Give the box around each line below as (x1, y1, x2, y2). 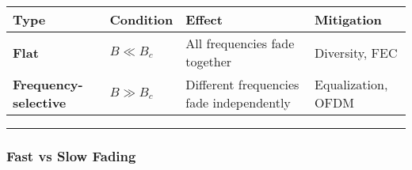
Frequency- (13, 75, 83, 93)
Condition (109, 10, 174, 28)
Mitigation (315, 10, 382, 28)
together (185, 52, 232, 70)
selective (13, 93, 67, 111)
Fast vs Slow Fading (6, 145, 136, 165)
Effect (185, 10, 223, 28)
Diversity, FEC (315, 43, 398, 62)
